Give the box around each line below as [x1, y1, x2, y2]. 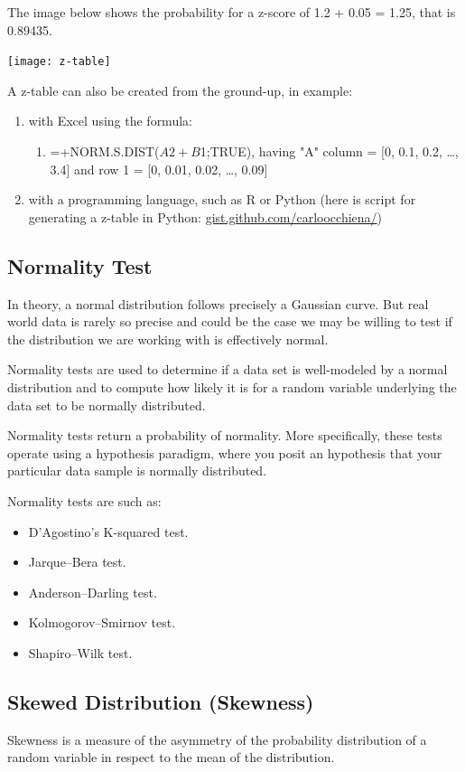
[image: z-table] [7, 55, 111, 69]
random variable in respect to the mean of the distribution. [7, 748, 335, 767]
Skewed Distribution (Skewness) [7, 687, 314, 715]
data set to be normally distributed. [7, 395, 206, 414]
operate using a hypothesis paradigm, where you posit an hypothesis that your [7, 443, 442, 462]
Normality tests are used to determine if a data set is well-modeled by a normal [7, 360, 448, 379]
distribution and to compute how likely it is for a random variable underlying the [7, 377, 457, 396]
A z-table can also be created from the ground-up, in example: [7, 80, 353, 99]
